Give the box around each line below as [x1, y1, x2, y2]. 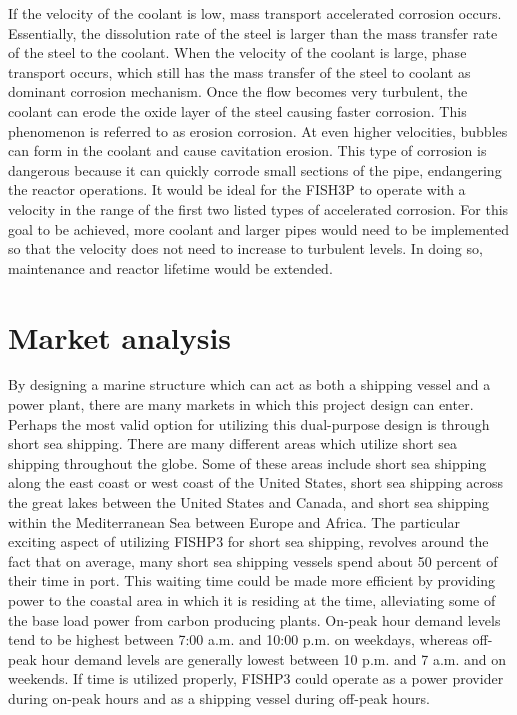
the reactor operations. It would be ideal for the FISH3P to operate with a [8, 179, 466, 200]
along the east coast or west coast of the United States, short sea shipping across [8, 472, 504, 493]
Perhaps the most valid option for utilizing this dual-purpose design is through [8, 413, 490, 434]
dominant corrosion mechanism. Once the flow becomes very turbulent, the [8, 81, 468, 102]
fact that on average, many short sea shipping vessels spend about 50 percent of [8, 550, 498, 571]
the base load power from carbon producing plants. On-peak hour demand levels [8, 609, 501, 630]
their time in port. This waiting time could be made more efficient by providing [8, 570, 496, 591]
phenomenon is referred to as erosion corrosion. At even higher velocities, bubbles [8, 120, 508, 141]
